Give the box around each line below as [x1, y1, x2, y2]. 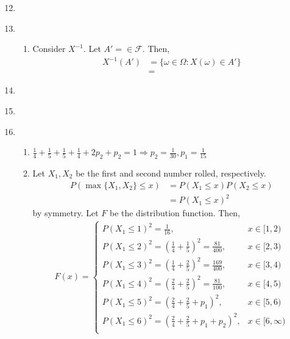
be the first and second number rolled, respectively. [76, 166, 266, 179]
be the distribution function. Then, [109, 206, 241, 219]
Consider [32, 42, 66, 55]
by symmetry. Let [32, 206, 99, 219]
